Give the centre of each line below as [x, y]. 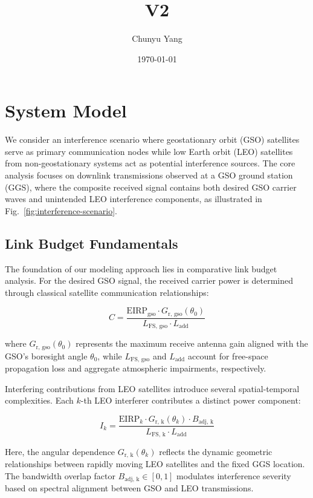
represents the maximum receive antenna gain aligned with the [192, 343]
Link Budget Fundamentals [92, 243]
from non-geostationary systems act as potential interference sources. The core [150, 163]
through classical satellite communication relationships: [107, 292]
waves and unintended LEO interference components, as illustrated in [134, 199]
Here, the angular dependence [60, 451]
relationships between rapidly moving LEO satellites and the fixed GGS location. [155, 464]
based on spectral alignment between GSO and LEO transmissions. [129, 488]
